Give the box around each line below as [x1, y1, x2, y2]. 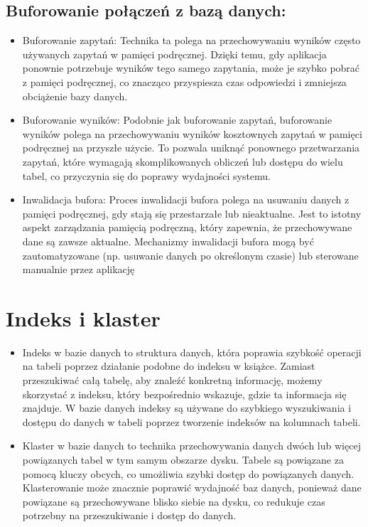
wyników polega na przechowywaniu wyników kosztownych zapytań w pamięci [22, 126, 362, 141]
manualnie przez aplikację [22, 262, 135, 277]
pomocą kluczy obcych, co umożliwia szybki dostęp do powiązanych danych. [22, 466, 355, 481]
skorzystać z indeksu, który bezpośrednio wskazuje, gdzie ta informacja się [22, 386, 347, 401]
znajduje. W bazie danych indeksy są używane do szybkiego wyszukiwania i [22, 400, 352, 415]
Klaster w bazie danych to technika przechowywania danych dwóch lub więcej [22, 438, 361, 453]
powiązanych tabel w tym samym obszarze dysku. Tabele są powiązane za [22, 452, 344, 467]
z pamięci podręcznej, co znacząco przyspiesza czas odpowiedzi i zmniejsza [22, 74, 347, 89]
